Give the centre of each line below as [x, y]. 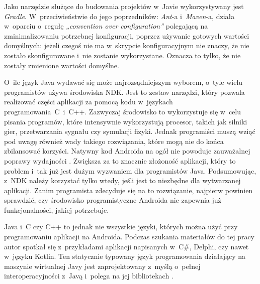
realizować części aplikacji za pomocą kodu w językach [89, 102]
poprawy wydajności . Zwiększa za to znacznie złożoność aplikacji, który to [120, 160]
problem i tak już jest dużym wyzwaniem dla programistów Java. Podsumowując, [130, 170]
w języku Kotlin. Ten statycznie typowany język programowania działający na [125, 256]
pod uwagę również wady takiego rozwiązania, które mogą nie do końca [114, 141]
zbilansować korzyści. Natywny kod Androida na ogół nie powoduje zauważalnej [127, 151]
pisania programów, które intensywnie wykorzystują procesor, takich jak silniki [126, 121]
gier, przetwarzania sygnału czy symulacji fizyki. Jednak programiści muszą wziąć [130, 131]
